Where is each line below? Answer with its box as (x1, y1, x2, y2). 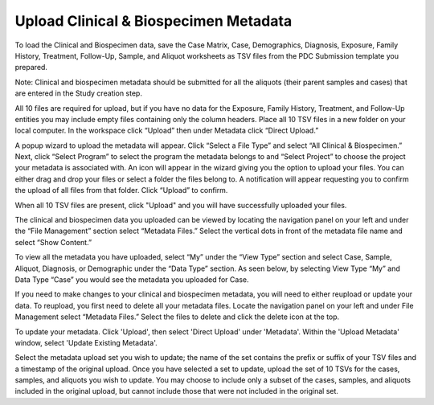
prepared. (14, 63, 48, 72)
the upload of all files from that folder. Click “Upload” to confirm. (14, 186, 228, 195)
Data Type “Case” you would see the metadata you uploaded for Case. (14, 274, 249, 284)
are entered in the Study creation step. (14, 88, 142, 98)
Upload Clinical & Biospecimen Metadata (14, 12, 293, 30)
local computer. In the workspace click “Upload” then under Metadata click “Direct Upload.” (14, 125, 319, 136)
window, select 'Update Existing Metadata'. (14, 337, 158, 347)
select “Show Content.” (14, 237, 92, 247)
